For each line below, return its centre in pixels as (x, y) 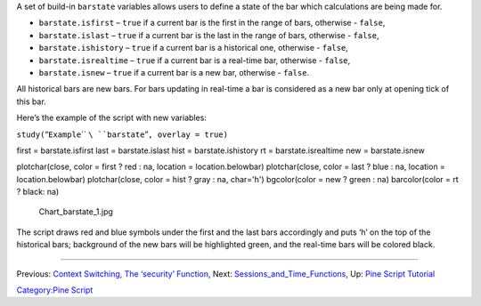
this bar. (31, 101)
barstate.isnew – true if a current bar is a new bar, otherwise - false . (174, 72)
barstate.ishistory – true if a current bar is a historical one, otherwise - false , (194, 48)
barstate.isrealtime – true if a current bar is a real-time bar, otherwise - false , (195, 60)
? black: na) (38, 192)
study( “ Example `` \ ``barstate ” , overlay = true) (122, 134)
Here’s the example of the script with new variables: (111, 118)
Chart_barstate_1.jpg (76, 212)
